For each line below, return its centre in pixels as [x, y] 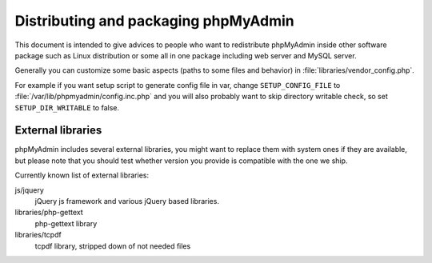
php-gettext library [66, 223]
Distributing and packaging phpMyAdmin [155, 21]
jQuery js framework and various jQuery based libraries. [127, 201]
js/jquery [29, 190]
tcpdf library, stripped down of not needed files [113, 246]
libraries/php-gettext [49, 213]
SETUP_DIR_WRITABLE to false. [67, 107]
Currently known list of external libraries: [82, 175]
